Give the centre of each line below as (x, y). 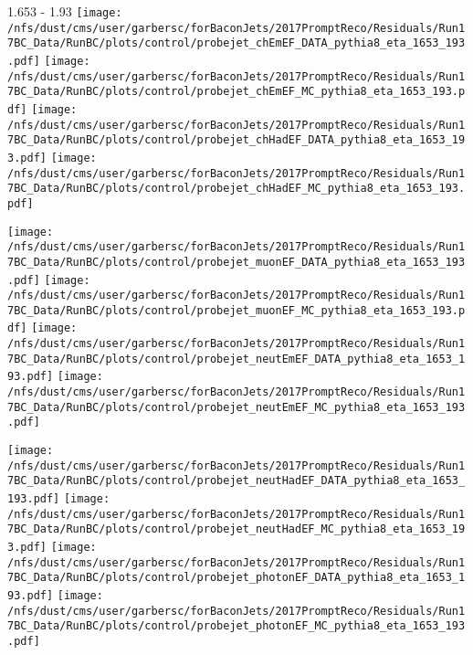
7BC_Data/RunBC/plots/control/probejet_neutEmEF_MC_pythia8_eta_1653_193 (236, 407)
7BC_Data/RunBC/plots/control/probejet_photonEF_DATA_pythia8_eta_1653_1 (236, 578)
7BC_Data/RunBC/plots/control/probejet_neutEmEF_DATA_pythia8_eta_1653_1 (236, 359)
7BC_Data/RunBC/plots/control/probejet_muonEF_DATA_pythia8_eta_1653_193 (236, 262)
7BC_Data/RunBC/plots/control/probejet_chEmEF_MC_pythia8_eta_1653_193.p (236, 92)
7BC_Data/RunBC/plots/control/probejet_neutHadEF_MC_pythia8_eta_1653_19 (236, 529)
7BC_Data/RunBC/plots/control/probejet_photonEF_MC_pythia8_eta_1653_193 (236, 626)
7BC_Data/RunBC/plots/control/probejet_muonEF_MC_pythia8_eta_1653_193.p (236, 310)
